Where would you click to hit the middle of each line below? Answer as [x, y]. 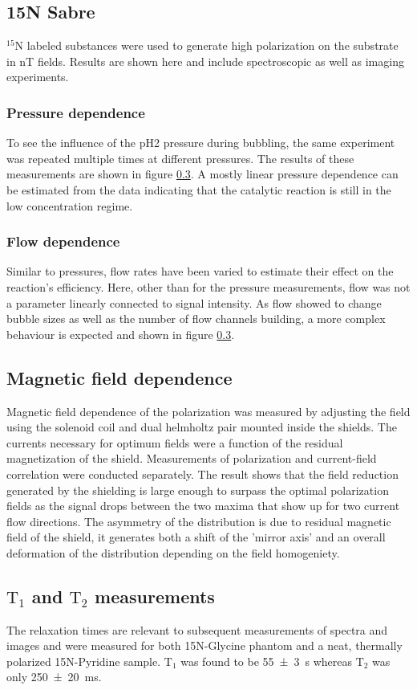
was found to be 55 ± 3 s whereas [266, 661]
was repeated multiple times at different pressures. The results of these [180, 158]
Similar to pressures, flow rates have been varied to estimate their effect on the [200, 271]
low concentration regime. [70, 205]
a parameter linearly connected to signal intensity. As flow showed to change [194, 302]
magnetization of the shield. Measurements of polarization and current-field [192, 458]
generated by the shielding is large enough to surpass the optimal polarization [198, 490]
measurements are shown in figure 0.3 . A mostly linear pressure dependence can [202, 174]
